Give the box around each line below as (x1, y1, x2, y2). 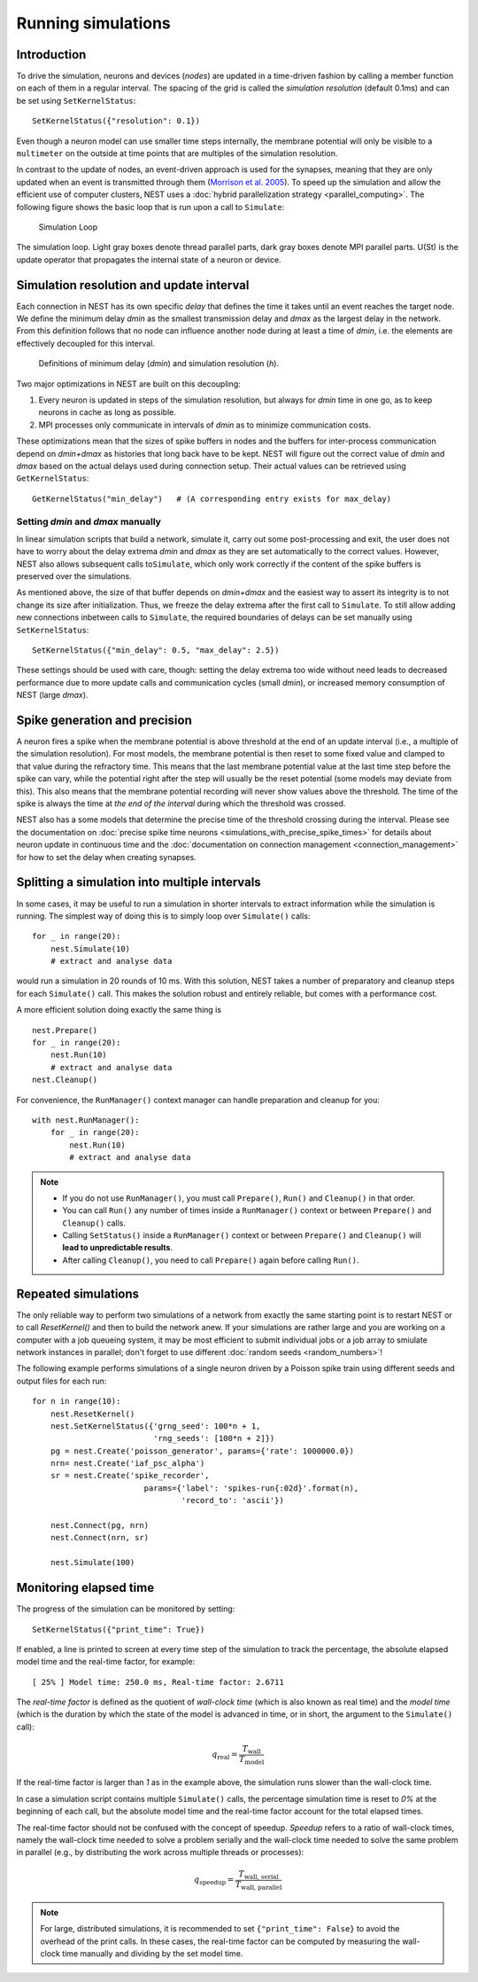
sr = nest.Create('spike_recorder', (50, 1470, 210, 1481)
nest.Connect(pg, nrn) (50, 1521, 150, 1531)
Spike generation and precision (16, 712, 192, 727)
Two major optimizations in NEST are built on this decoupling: (16, 378, 241, 389)
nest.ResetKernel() (50, 1408, 135, 1419)
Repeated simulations (16, 1286, 140, 1301)
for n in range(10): (32, 1397, 121, 1406)
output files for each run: (16, 1375, 107, 1386)
